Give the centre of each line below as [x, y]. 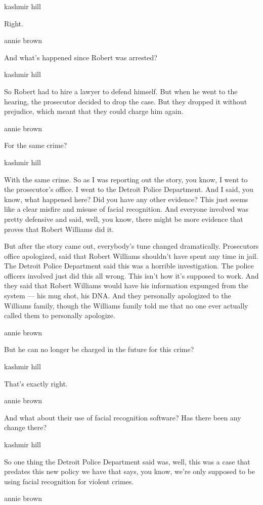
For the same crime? [36, 145]
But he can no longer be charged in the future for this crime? [99, 349]
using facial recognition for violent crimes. [69, 481]
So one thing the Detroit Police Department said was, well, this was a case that [127, 461]
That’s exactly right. [36, 383]
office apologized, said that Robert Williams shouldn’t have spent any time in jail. [131, 256]
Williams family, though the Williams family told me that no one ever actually [126, 305]
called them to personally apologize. [60, 315]
